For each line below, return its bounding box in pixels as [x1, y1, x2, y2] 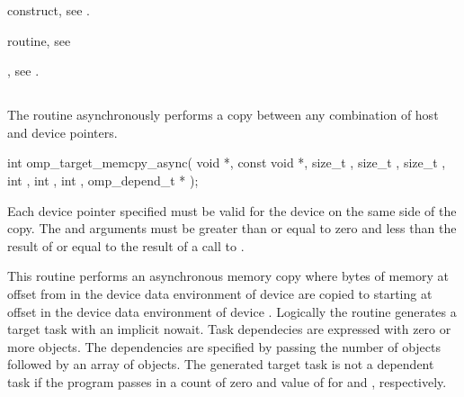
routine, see [7, 31, 71, 50]
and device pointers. [7, 122, 118, 141]
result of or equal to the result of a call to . [7, 236, 245, 255]
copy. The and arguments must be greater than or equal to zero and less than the [7, 219, 457, 238]
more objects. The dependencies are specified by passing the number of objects [7, 337, 441, 356]
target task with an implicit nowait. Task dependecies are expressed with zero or [7, 320, 451, 338]
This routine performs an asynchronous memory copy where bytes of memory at [7, 266, 450, 285]
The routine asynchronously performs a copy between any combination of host [7, 105, 439, 124]
